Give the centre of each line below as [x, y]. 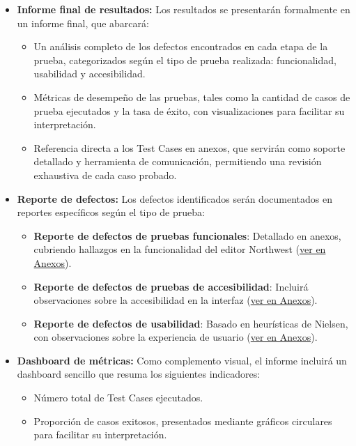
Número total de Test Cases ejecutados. [118, 398]
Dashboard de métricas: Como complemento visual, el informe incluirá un [182, 360]
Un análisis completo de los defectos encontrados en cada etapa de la [181, 46]
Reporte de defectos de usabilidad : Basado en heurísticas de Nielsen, [191, 323]
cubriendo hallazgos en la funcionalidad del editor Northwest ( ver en [180, 249]
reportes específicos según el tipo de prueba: [111, 212]
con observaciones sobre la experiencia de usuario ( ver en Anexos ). [176, 337]
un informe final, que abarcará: [83, 23]
